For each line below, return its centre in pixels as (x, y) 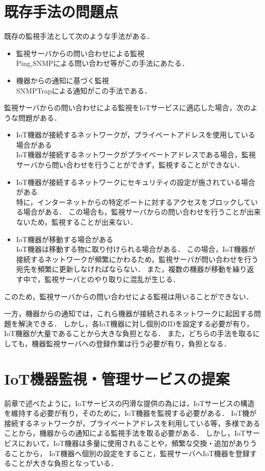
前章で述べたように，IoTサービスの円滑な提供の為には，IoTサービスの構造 (129, 403)
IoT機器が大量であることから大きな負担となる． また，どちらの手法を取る (128, 333)
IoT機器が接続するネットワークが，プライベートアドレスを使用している (136, 135)
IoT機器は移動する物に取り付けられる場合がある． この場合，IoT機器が (136, 249)
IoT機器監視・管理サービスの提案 (117, 378)
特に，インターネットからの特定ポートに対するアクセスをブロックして (133, 202)
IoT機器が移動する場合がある (64, 239)
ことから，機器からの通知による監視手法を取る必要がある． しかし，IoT (125, 433)
